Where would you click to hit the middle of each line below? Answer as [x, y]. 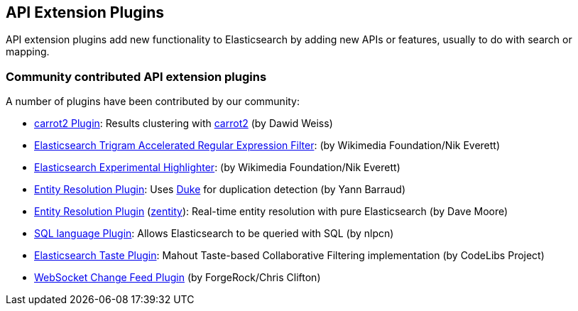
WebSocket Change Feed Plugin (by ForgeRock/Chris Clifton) [178, 278]
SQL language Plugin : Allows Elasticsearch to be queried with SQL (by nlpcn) [214, 234]
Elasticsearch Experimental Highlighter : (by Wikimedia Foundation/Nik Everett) [217, 168]
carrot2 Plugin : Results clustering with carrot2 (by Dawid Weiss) [184, 124]
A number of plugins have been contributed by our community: [153, 102]
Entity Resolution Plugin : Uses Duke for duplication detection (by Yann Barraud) [220, 190]
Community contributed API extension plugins [136, 76]
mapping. [28, 52]
